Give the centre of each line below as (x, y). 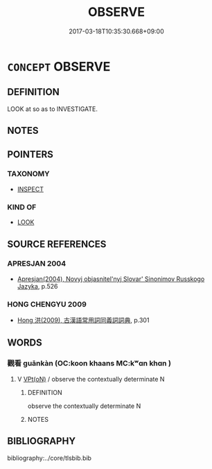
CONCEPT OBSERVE (59, 66)
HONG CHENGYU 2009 (47, 304)
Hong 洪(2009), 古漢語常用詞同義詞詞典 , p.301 (83, 321)
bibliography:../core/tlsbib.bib (50, 458)
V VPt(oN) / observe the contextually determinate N (91, 379)
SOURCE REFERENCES (57, 244)
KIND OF (22, 207)
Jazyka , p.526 (37, 286)
